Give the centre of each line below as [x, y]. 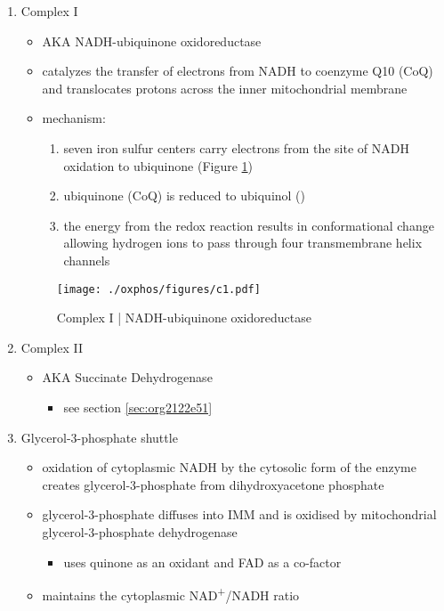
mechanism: [74, 118]
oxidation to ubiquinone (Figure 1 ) [158, 165]
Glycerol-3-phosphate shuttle [99, 437]
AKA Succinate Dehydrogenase [127, 377]
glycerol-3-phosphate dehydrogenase [140, 531]
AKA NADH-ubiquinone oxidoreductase [152, 41]
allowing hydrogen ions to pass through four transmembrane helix [243, 243]
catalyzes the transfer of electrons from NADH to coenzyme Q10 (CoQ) [238, 71]
